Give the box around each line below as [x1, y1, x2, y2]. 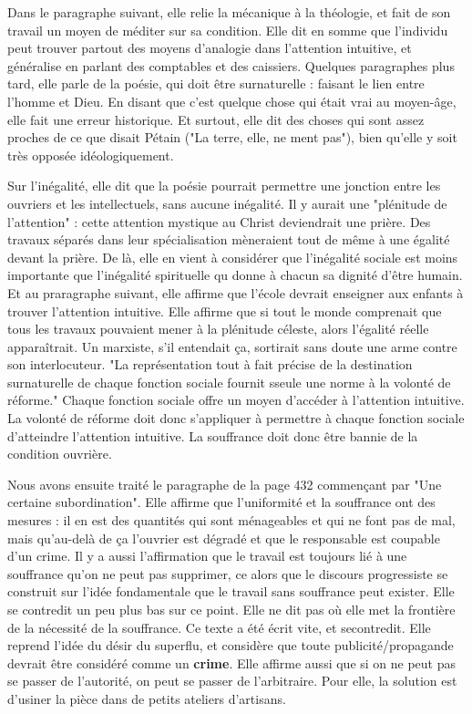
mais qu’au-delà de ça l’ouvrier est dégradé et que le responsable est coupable [7, 528, 440, 547]
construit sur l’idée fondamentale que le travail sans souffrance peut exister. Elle [7, 582, 455, 601]
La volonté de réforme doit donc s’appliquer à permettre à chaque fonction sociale [7, 409, 465, 428]
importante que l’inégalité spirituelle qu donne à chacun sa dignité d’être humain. [7, 265, 463, 285]
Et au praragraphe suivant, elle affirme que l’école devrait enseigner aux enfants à [7, 283, 464, 302]
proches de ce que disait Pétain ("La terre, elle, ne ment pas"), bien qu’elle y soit [7, 128, 457, 147]
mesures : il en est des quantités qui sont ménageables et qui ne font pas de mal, [7, 511, 456, 530]
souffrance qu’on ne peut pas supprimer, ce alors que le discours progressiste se [7, 564, 448, 583]
